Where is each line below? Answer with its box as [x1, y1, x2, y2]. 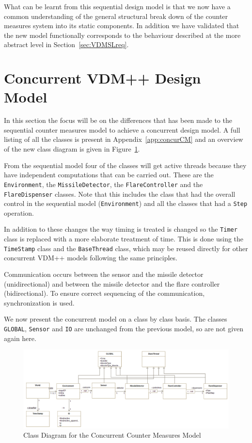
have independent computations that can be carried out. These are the [4, 170, 214, 180]
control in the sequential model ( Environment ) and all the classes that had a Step [4, 198, 248, 208]
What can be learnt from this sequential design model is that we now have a [4, 1, 231, 11]
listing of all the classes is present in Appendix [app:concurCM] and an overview [4, 134, 243, 144]
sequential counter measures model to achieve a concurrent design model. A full [4, 124, 240, 135]
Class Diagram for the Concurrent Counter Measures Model [23, 430, 201, 440]
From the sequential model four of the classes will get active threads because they [4, 160, 247, 170]
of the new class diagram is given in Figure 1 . [4, 144, 140, 154]
